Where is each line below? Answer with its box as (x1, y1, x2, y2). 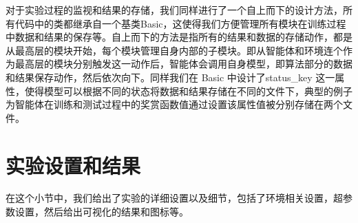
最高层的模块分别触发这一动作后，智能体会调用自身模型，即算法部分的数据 (14, 56, 352, 71)
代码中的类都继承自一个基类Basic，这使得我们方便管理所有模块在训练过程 (14, 16, 346, 30)
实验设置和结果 (6, 151, 141, 179)
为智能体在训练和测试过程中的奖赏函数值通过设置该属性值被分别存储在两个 (6, 97, 343, 111)
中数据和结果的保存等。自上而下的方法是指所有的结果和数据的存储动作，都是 (6, 30, 352, 44)
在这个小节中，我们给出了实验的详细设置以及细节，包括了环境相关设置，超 (6, 191, 343, 205)
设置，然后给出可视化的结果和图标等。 (14, 204, 189, 219)
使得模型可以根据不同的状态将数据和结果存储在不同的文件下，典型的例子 (24, 83, 352, 98)
